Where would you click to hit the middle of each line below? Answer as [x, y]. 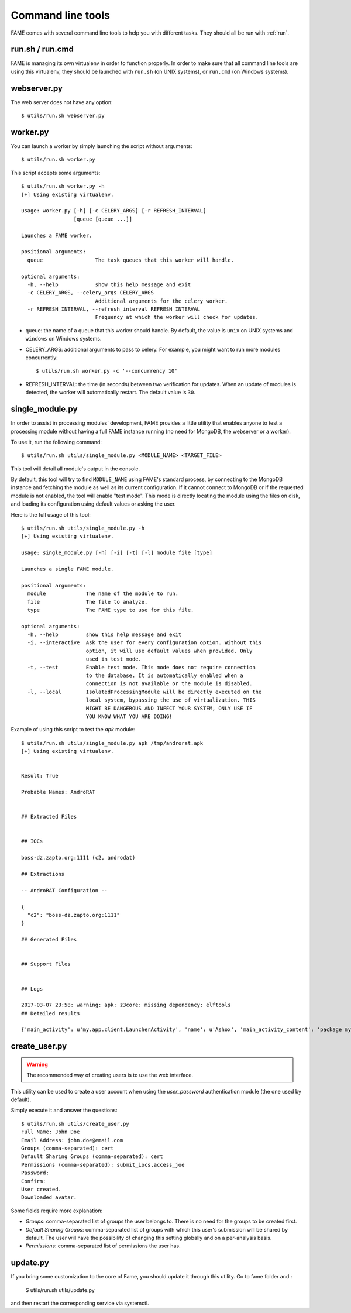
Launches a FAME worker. [57, 235]
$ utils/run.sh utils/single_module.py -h [83, 528]
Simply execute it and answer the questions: [64, 1110]
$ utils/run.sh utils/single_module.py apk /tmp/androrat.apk [112, 743]
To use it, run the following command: [56, 442]
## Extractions [43, 874]
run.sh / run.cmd [42, 49]
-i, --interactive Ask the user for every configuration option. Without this [144, 643]
